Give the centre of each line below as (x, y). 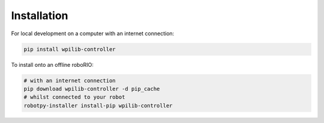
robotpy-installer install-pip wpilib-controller (98, 105)
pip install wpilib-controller (70, 49)
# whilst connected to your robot (74, 97)
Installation (40, 16)
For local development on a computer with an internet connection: (93, 33)
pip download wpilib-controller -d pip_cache (92, 89)
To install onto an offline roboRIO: (52, 64)
